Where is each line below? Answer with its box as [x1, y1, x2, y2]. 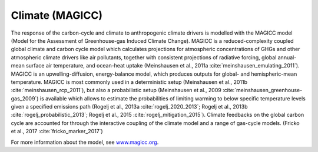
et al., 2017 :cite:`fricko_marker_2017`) [11, 128, 103, 135]
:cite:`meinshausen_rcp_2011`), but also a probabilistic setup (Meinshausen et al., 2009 [11, 87, 222, 94]
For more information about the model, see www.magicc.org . [11, 139, 159, 146]
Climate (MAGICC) [11, 9, 103, 22]
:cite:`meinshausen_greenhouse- [223, 87, 303, 94]
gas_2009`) [11, 94, 39, 102]
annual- [277, 53, 297, 61]
